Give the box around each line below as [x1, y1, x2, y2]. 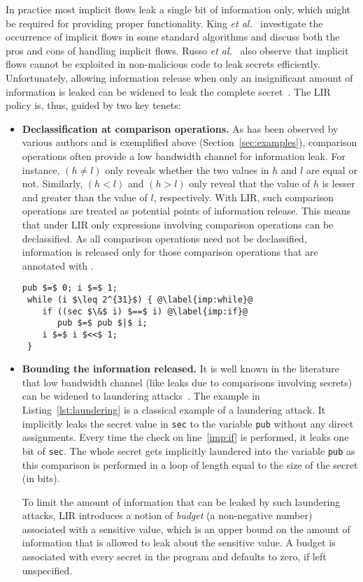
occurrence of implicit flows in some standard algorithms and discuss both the [6, 29, 340, 44]
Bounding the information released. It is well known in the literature [22, 361, 340, 376]
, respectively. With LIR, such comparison [153, 189, 334, 204]
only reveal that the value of [189, 176, 311, 191]
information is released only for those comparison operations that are [22, 245, 318, 259]
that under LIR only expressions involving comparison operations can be [22, 217, 334, 231]
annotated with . [22, 258, 94, 272]
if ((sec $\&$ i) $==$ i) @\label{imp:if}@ [42, 306, 248, 317]
